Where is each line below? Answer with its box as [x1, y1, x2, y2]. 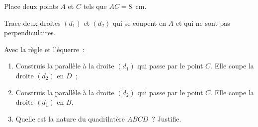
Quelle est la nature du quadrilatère [15, 113, 125, 124]
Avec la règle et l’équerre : [4, 44, 85, 54]
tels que [83, 1, 107, 11]
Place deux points [4, 1, 58, 11]
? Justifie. [152, 113, 181, 124]
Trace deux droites [4, 17, 61, 28]
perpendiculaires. [4, 27, 56, 38]
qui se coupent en [112, 17, 166, 28]
